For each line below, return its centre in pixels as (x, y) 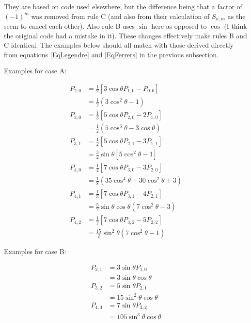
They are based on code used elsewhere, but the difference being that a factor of (123, 6)
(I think (235, 26)
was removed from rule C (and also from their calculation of (120, 16)
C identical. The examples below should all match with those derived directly (119, 45)
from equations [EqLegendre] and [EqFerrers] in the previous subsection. (111, 54)
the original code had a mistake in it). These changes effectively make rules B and (125, 35)
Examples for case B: (35, 251)
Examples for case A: (35, 71)
